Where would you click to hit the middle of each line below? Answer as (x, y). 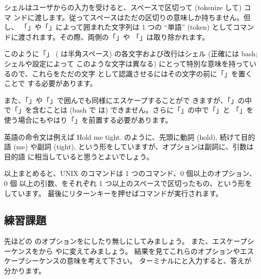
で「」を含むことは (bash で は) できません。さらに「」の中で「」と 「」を (129, 110)
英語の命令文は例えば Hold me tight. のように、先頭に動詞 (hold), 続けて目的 (129, 136)
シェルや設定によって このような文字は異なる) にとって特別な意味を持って (127, 63)
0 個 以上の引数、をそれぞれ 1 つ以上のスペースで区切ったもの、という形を (128, 183)
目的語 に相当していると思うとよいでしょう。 (79, 156)
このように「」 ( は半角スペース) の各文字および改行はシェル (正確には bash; (131, 54)
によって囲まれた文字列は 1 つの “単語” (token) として (144, 27)
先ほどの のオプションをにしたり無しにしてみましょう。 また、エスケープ (126, 241)
